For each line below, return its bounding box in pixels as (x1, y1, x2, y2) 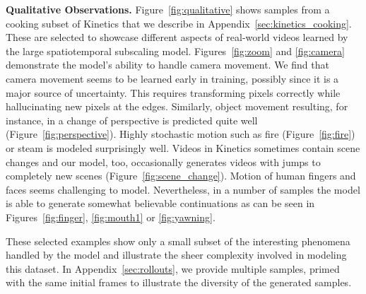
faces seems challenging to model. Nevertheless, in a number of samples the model (6, 182, 360, 196)
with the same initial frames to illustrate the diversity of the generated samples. (6, 275, 352, 290)
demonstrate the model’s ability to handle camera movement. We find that (6, 57, 329, 72)
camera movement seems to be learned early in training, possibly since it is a (6, 71, 339, 86)
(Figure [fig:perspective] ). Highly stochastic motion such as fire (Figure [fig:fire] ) (6, 127, 355, 141)
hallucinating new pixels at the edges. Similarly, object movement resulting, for (6, 99, 348, 114)
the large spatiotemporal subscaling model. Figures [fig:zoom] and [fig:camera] (6, 43, 345, 58)
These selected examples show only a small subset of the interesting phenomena (6, 233, 350, 248)
